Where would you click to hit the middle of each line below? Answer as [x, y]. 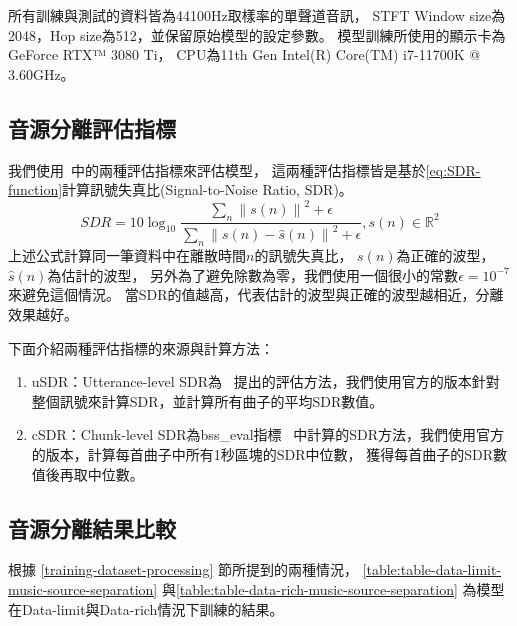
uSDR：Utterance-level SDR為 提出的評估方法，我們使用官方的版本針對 [265, 381]
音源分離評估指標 [92, 127]
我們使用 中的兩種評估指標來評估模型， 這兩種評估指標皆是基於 [217, 169]
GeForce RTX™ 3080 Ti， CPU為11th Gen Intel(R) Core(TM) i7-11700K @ [244, 54]
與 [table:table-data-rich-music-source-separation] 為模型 [333, 588]
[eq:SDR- [453, 169]
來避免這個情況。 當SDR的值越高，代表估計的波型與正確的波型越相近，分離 [256, 294]
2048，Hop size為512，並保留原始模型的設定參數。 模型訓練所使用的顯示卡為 [257, 34]
